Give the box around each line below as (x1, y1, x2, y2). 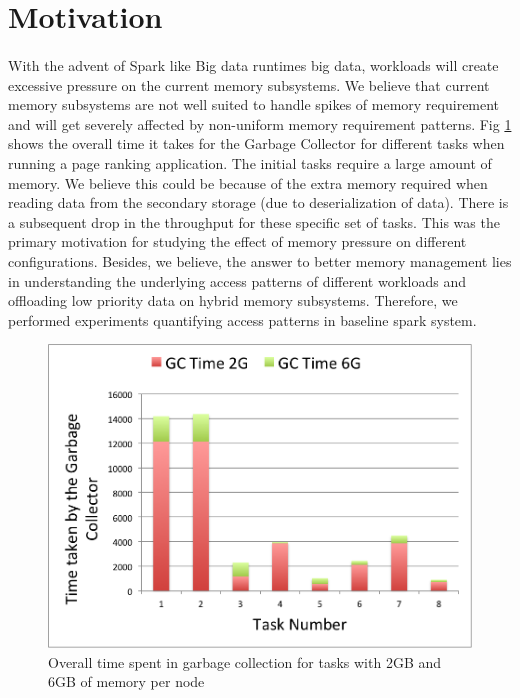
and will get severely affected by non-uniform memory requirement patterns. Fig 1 (8, 113, 512, 134)
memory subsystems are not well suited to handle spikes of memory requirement (8, 94, 500, 115)
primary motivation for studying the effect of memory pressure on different (8, 231, 467, 252)
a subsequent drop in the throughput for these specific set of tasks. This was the (8, 211, 500, 232)
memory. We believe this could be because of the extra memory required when (8, 172, 488, 193)
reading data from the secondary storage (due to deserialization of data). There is (8, 192, 509, 213)
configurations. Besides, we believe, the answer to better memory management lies (8, 250, 512, 271)
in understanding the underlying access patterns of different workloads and (8, 270, 466, 291)
